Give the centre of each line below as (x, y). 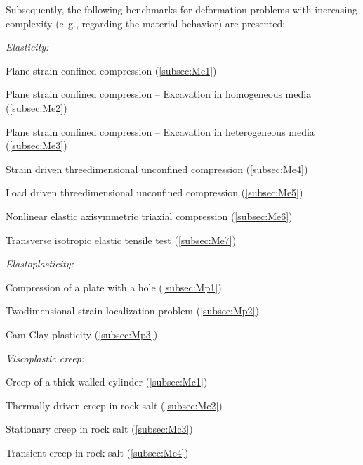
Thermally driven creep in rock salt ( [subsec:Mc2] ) (114, 405)
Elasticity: (27, 47)
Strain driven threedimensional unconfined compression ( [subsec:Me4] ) (157, 168)
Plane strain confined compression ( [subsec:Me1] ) (111, 70)
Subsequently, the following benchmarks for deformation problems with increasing (182, 9)
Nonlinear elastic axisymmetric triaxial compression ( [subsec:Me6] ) (149, 216)
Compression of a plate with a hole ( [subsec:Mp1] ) (114, 287)
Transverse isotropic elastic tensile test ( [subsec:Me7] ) (121, 240)
